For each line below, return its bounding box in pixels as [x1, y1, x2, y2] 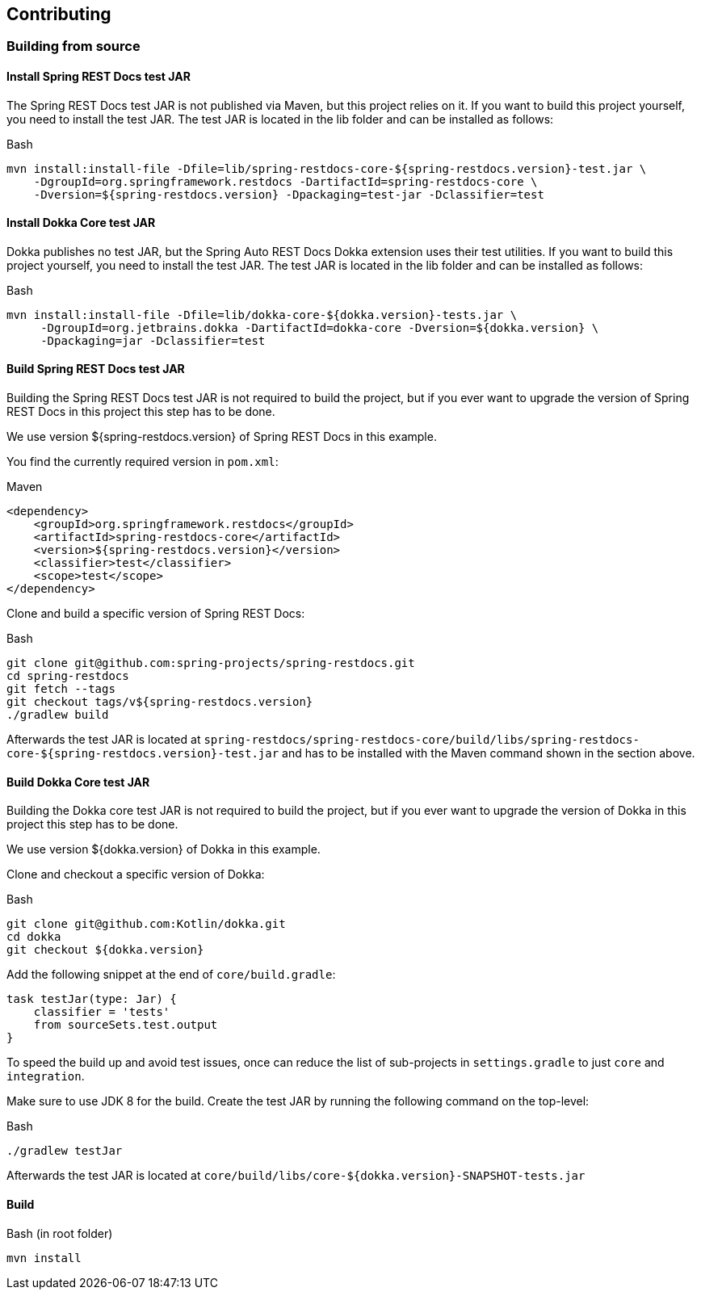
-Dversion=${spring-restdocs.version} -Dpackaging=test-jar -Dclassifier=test [33, 187, 544, 201]
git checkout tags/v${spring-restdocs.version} [6, 695, 313, 709]
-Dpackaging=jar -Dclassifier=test [40, 333, 266, 347]
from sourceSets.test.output [33, 1018, 218, 1032]
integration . [6, 1069, 85, 1084]
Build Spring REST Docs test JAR [6, 362, 185, 376]
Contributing [6, 4, 111, 24]
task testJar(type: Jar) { [6, 992, 177, 1006]
